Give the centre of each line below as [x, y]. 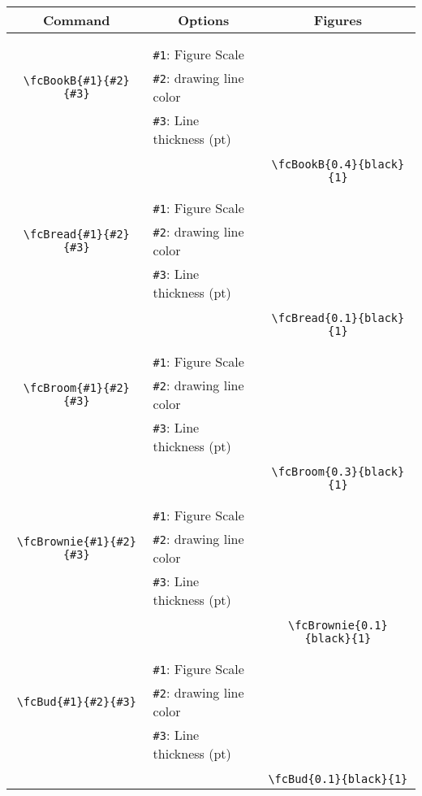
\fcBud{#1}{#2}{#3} [76, 702]
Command [77, 20]
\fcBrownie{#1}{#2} [76, 542]
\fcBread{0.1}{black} [338, 318]
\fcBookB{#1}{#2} [76, 80]
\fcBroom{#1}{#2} [76, 388]
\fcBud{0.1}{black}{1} [338, 779]
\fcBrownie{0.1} [338, 625]
